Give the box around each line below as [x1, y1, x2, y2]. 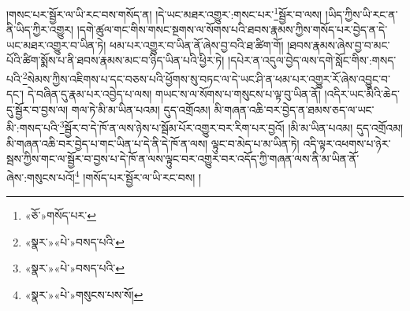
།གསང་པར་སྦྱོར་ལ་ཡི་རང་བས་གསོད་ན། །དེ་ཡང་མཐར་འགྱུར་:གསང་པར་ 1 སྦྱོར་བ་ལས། [6, 4, 322, 22]
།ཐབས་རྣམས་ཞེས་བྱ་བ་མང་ [287, 36, 390, 53]
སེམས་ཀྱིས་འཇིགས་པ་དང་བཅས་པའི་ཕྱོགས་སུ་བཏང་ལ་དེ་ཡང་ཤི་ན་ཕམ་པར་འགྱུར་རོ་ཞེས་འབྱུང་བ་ [27, 70, 391, 87]
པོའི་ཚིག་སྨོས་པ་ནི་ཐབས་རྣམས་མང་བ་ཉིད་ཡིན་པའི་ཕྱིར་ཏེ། [6, 52, 225, 68]
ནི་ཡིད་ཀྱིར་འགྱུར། [6, 21, 74, 38]
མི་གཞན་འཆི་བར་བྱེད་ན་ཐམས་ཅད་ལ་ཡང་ [214, 101, 375, 117]
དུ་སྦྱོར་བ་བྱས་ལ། [6, 101, 69, 117]
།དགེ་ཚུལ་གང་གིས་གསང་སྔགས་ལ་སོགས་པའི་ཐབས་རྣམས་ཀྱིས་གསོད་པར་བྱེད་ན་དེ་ [76, 21, 388, 38]
